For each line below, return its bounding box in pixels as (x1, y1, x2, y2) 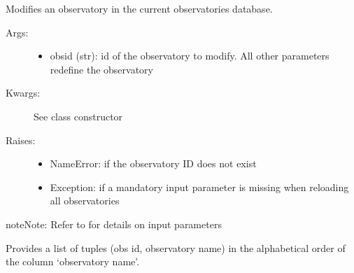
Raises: (6, 132, 36, 147)
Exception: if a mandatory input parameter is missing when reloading (50, 179, 349, 194)
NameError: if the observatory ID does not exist (50, 156, 257, 171)
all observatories (50, 193, 120, 208)
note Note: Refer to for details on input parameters (6, 216, 222, 231)
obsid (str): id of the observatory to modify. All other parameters (50, 48, 330, 63)
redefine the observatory (50, 62, 153, 76)
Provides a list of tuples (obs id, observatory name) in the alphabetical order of (6, 240, 346, 255)
